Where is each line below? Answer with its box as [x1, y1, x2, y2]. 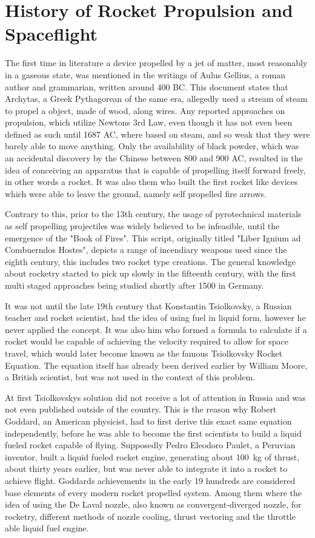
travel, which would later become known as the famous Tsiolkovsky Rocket [5, 346, 282, 359]
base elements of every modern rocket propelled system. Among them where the [5, 486, 302, 499]
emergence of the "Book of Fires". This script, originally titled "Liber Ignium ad [5, 231, 301, 244]
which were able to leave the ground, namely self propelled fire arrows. [5, 187, 267, 200]
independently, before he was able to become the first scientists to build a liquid [5, 426, 302, 439]
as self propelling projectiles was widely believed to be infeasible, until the [5, 220, 280, 232]
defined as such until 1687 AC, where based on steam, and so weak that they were [5, 127, 310, 140]
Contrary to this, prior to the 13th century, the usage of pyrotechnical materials [5, 207, 302, 220]
